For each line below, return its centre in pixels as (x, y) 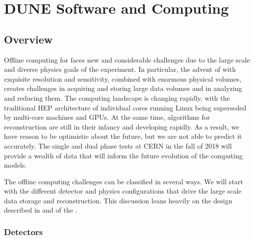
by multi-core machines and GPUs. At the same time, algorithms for (107, 117)
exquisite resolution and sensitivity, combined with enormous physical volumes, (123, 78)
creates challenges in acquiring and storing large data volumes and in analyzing (123, 88)
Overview (28, 39)
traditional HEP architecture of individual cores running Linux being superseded (125, 107)
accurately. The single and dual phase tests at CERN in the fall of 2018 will (118, 145)
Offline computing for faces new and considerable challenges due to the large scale (127, 59)
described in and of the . (41, 210)
